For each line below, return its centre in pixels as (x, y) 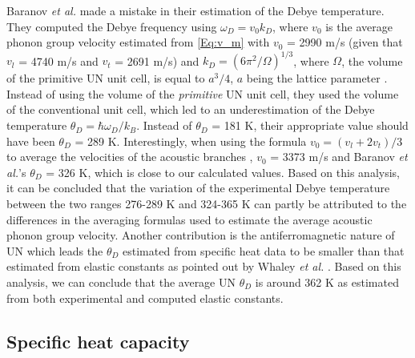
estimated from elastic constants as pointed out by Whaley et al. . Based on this (204, 266)
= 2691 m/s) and (157, 60)
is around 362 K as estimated (327, 282)
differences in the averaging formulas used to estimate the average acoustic (189, 219)
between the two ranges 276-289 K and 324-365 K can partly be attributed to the (207, 204)
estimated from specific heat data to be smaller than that (264, 250)
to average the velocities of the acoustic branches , (130, 157)
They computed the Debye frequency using (112, 26)
